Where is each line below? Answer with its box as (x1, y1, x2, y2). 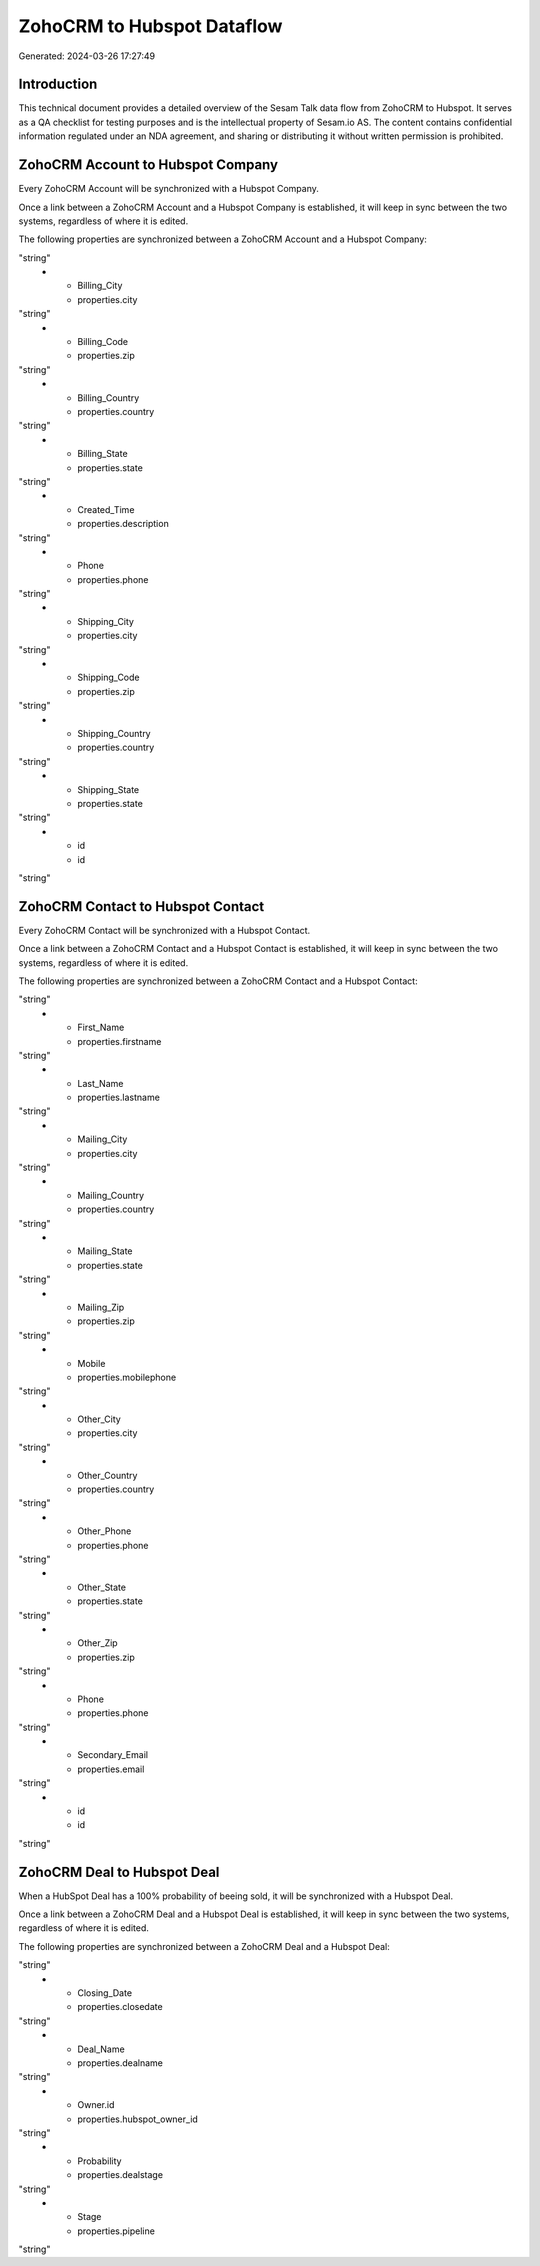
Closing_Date (77, 1987, 133, 1999)
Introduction (18, 76, 98, 93)
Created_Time (77, 503, 135, 515)
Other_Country (77, 1469, 138, 1481)
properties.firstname (77, 1035, 162, 1047)
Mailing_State (77, 1245, 134, 1257)
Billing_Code (77, 336, 129, 348)
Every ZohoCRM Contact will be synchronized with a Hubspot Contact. (18, 924, 310, 936)
